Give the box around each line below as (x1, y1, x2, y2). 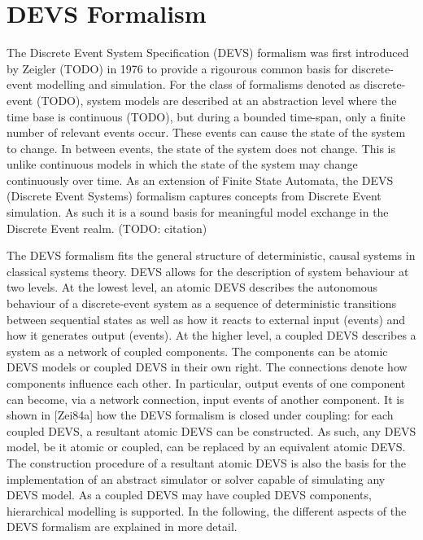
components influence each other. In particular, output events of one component (7, 375, 406, 391)
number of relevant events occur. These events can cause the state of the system (7, 124, 406, 141)
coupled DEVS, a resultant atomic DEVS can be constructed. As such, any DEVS (7, 422, 416, 439)
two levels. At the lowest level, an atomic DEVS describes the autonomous (7, 279, 378, 296)
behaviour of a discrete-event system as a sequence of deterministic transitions (7, 295, 397, 312)
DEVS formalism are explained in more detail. (7, 518, 238, 535)
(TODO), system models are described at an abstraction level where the (36, 91, 397, 108)
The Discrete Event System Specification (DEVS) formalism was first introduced (7, 44, 409, 61)
